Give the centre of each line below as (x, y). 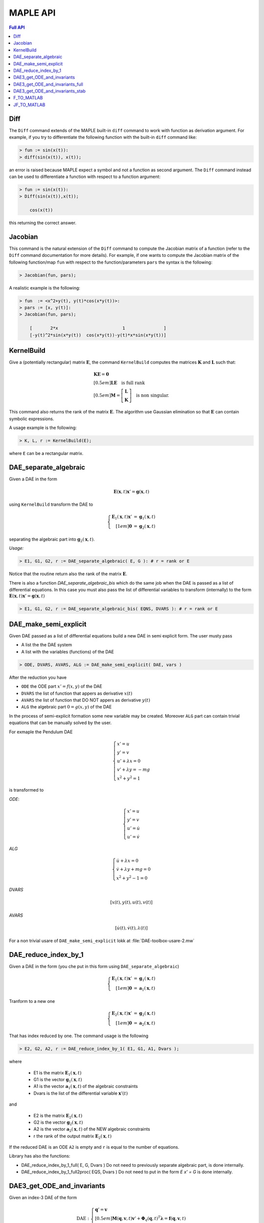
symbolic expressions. (32, 419)
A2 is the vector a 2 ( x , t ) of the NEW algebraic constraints (92, 1130)
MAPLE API (32, 13)
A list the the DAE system (47, 645)
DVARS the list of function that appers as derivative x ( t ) (77, 693)
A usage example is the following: (43, 428)
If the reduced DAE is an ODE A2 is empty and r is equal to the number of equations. (94, 1147)
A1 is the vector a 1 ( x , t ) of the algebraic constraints (86, 1087)
